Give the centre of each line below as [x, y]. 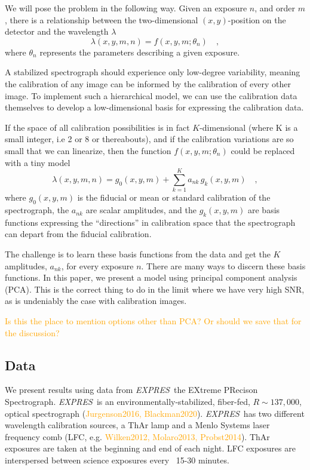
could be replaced [263, 150]
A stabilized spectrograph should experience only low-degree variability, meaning [153, 72]
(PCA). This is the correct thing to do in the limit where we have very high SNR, [155, 289]
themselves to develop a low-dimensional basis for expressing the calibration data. [154, 107]
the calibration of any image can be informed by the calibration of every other [148, 83]
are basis [264, 210]
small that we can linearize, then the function [88, 150]
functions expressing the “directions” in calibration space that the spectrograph [150, 222]
